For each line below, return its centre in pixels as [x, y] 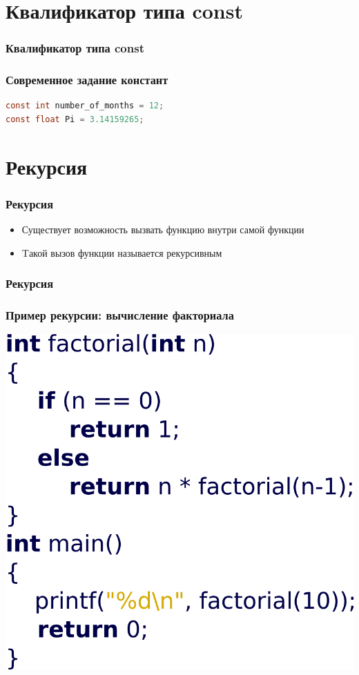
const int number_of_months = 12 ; [85, 106]
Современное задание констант [87, 80]
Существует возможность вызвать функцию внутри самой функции [163, 229]
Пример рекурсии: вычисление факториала [120, 315]
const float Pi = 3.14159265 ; [75, 120]
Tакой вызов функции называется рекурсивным [122, 252]
